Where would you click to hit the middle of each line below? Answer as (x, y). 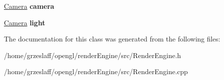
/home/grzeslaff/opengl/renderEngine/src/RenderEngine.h (93, 55)
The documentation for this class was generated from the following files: (112, 39)
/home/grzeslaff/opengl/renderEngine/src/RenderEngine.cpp (96, 71)
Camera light (25, 22)
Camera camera (29, 6)
